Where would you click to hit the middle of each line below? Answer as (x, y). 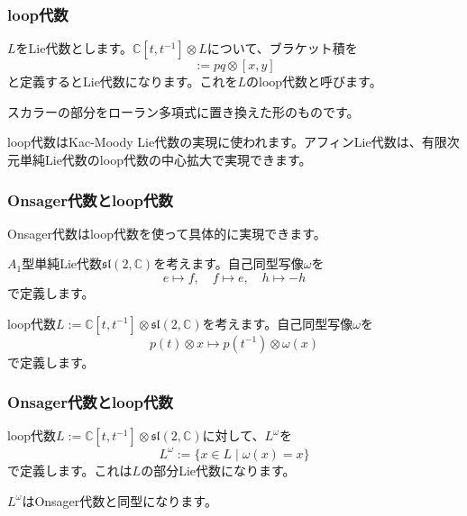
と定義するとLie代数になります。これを (123, 81)
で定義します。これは (70, 470)
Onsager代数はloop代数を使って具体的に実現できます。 (167, 233)
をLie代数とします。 (74, 48)
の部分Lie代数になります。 (218, 470)
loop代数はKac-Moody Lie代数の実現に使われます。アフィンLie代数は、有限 (227, 142)
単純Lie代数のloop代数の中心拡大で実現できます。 (165, 159)
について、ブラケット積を (282, 48)
